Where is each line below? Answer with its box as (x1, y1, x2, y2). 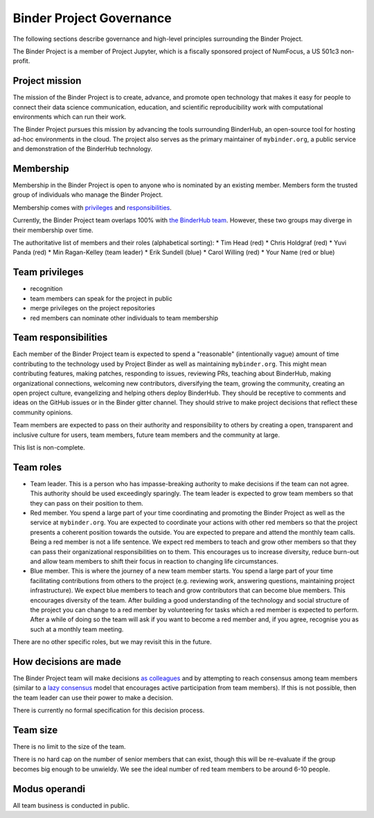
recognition (30, 285, 63, 293)
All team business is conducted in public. (12, 801, 130, 810)
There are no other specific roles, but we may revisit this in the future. (12, 638, 212, 646)
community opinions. (12, 408, 73, 416)
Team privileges (12, 267, 84, 278)
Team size (12, 724, 58, 736)
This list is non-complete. (12, 443, 86, 452)
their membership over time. (12, 226, 93, 234)
